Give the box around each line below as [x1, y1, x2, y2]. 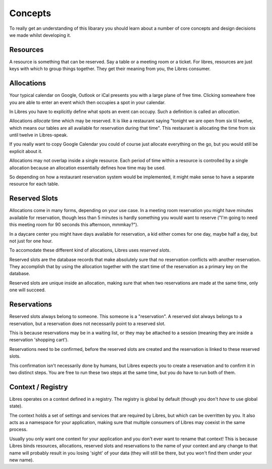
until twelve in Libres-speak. [9, 132, 68, 138]
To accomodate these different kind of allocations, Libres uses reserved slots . [9, 247, 171, 253]
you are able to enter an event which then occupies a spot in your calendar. [9, 99, 166, 106]
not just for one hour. [9, 238, 53, 244]
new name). [9, 457, 34, 463]
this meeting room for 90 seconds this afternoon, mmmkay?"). [9, 222, 139, 228]
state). [9, 403, 23, 409]
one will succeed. [9, 287, 46, 293]
